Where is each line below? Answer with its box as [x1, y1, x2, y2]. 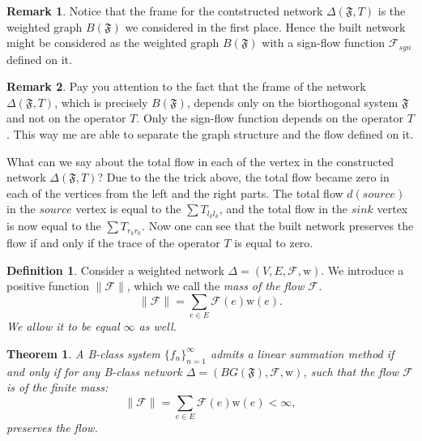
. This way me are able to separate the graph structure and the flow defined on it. [6, 126, 414, 143]
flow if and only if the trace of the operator [6, 234, 220, 251]
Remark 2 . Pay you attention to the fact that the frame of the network [6, 78, 366, 95]
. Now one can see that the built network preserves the [142, 217, 414, 234]
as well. [139, 318, 177, 335]
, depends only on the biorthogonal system [186, 93, 399, 110]
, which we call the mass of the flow [126, 277, 305, 294]
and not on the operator [6, 109, 126, 126]
